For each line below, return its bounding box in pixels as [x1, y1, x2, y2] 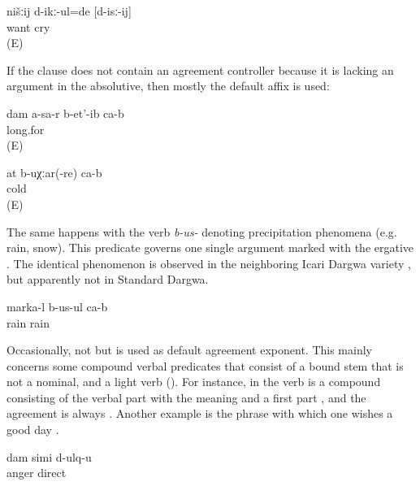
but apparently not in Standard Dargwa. [6, 271, 209, 288]
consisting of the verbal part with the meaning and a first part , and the [6, 388, 366, 406]
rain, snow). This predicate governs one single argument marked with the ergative [6, 239, 414, 256]
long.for [6, 120, 45, 137]
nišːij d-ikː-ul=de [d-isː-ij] [6, 2, 132, 19]
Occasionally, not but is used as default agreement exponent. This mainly [6, 341, 372, 358]
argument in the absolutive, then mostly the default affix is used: [6, 77, 330, 94]
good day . [6, 421, 59, 438]
